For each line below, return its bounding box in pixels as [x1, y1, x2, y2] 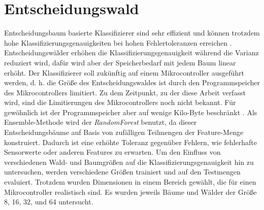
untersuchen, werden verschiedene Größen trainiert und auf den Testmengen [4, 166, 241, 177]
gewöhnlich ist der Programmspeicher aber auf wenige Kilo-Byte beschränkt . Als [4, 107, 257, 117]
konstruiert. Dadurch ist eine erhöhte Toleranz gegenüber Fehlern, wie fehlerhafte [4, 136, 257, 147]
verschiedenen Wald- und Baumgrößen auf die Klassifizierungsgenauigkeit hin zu [4, 156, 254, 167]
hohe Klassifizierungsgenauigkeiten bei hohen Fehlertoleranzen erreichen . [4, 37, 232, 48]
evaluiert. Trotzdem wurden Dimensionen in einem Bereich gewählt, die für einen [4, 177, 256, 187]
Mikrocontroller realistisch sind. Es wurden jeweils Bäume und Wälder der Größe [4, 186, 257, 197]
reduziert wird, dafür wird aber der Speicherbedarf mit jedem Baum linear [4, 57, 236, 67]
